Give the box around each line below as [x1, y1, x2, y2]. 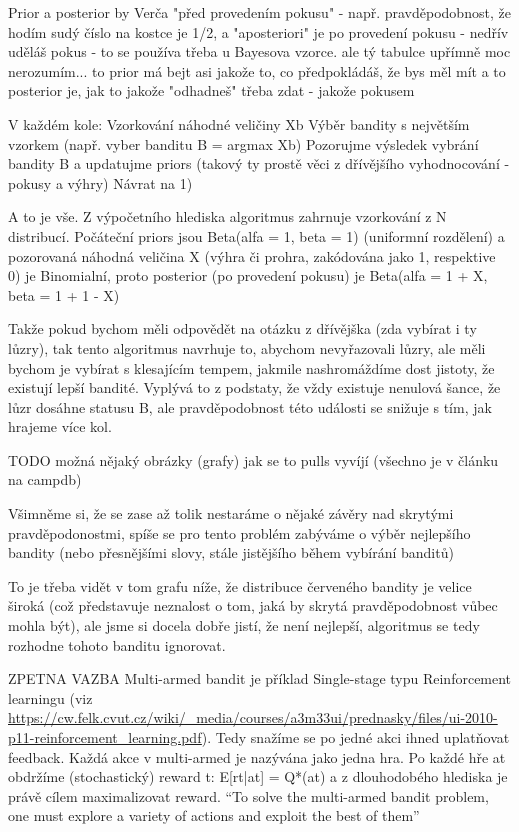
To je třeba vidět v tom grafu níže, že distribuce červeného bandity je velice [8, 575, 472, 596]
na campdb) [8, 469, 82, 490]
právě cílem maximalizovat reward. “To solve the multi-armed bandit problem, [8, 785, 489, 806]
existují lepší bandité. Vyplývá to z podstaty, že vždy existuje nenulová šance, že [8, 377, 501, 398]
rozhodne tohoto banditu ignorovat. [8, 634, 226, 655]
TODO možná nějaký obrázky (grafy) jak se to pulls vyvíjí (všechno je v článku [8, 449, 499, 470]
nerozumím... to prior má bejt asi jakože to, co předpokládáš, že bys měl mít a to [8, 60, 506, 81]
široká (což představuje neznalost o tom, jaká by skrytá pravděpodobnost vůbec [8, 595, 498, 616]
